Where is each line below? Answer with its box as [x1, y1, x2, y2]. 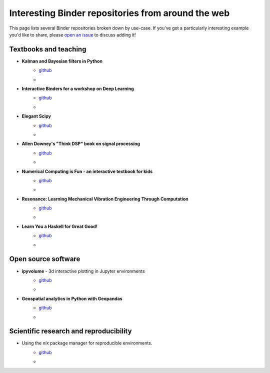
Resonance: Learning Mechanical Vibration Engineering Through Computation [21, 195, 188, 202]
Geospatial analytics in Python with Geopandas [21, 295, 122, 301]
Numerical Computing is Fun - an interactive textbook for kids [21, 168, 153, 174]
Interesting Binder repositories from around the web [9, 7, 230, 18]
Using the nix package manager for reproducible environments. [21, 340, 152, 346]
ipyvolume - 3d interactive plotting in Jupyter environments [21, 268, 145, 274]
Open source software [9, 255, 80, 263]
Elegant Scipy [21, 113, 51, 119]
